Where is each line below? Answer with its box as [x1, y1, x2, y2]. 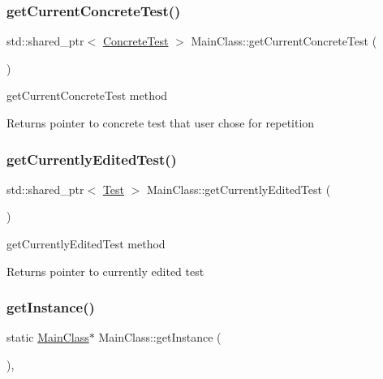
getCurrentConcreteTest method [6, 87, 168, 104]
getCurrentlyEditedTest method [6, 235, 166, 252]
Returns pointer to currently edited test [6, 262, 204, 279]
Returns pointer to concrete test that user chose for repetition [6, 114, 315, 131]
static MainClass [6, 329, 89, 346]
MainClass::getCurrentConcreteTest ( [191, 32, 377, 50]
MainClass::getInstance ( [98, 329, 222, 346]
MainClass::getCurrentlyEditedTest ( [146, 180, 331, 197]
